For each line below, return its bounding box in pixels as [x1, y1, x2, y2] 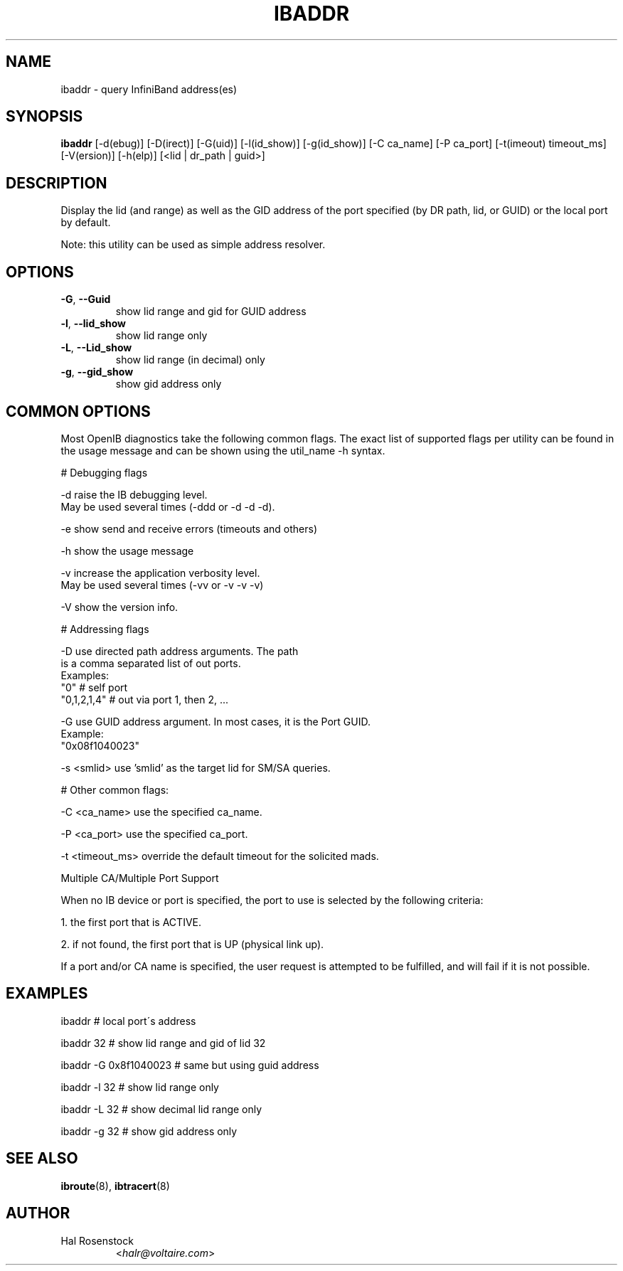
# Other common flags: [60, 783, 169, 796]
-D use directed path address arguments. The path [60, 644, 299, 657]
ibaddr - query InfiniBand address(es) [60, 83, 238, 95]
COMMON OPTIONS [6, 402, 151, 420]
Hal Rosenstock [60, 1234, 134, 1247]
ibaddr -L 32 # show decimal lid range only [60, 1102, 262, 1115]
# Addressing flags [60, 622, 149, 635]
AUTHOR [6, 1204, 70, 1223]
